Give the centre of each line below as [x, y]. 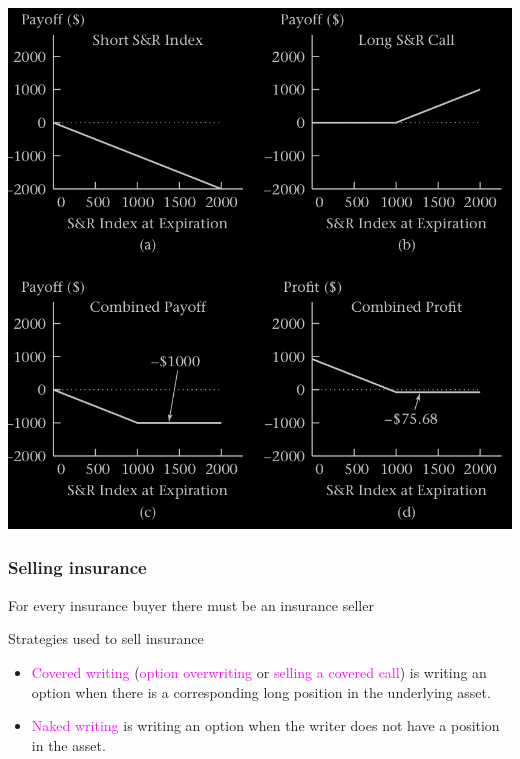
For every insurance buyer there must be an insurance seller [191, 604]
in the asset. [68, 744]
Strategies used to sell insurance [106, 638]
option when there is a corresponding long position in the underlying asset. [261, 691]
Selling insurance [77, 567]
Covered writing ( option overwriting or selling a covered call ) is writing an [259, 671]
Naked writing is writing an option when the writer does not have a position [265, 725]
